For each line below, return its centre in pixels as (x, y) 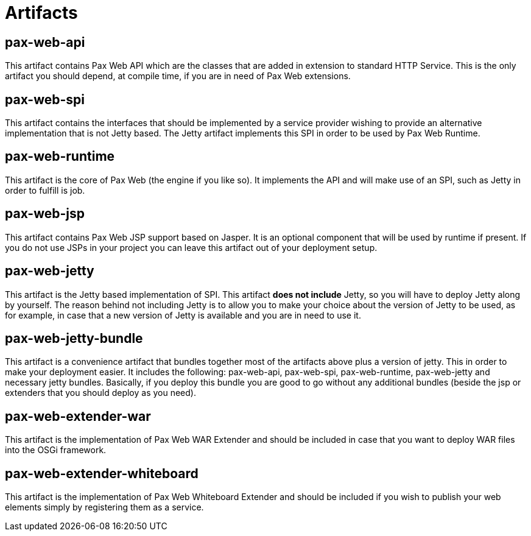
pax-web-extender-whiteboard (102, 473)
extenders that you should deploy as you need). (100, 393)
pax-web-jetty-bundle (74, 338)
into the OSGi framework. (56, 450)
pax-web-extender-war (78, 416)
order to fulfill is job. (45, 190)
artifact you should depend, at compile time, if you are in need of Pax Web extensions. (178, 76)
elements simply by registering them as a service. (104, 507)
